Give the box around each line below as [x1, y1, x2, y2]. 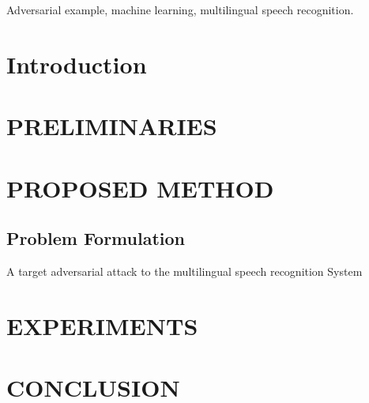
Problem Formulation [6, 226, 185, 250]
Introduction [6, 47, 147, 80]
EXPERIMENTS [6, 309, 198, 341]
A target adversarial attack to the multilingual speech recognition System [6, 262, 363, 279]
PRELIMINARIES [6, 110, 217, 142]
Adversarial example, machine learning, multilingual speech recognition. [6, 2, 354, 17]
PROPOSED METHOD [6, 171, 274, 204]
